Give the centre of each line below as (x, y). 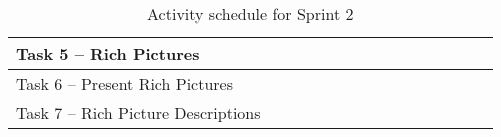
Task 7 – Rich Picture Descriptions (138, 112)
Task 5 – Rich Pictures (108, 53)
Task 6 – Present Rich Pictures (124, 83)
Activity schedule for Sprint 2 (250, 13)
